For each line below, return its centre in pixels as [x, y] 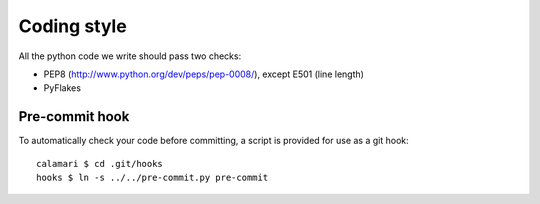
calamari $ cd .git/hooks [100, 163]
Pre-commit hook [74, 116]
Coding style [72, 26]
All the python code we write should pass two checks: [130, 56]
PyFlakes [62, 88]
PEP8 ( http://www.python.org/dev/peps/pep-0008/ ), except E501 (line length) [204, 74]
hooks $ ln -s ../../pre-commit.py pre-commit [152, 178]
